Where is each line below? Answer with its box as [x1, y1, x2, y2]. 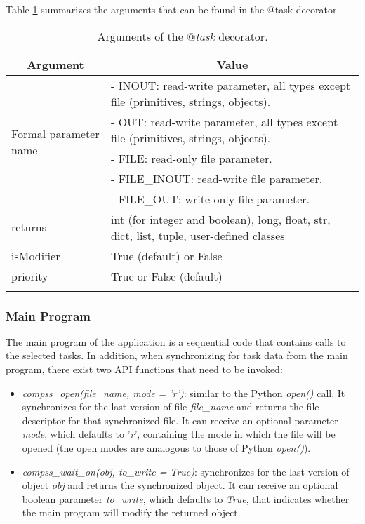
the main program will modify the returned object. [22, 505, 241, 520]
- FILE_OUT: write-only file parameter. [110, 190, 310, 207]
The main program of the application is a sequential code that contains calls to [6, 334, 346, 349]
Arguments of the [97, 27, 183, 44]
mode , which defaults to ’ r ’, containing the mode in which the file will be [22, 426, 336, 441]
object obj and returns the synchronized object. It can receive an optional [22, 478, 338, 492]
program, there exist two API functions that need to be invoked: [6, 362, 283, 376]
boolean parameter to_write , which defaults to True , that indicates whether [22, 491, 350, 506]
